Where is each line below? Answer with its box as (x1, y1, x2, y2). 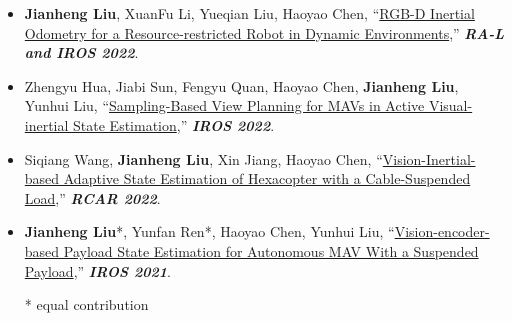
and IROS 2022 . (24, 42, 139, 63)
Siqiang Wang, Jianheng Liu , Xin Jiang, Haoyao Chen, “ (24, 148, 383, 169)
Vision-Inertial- (382, 148, 476, 169)
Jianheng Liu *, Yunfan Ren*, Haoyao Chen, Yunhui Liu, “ (24, 221, 395, 242)
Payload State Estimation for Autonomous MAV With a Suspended (63, 240, 479, 261)
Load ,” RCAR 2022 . (24, 187, 161, 208)
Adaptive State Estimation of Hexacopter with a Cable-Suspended (63, 168, 471, 189)
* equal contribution (24, 294, 149, 315)
